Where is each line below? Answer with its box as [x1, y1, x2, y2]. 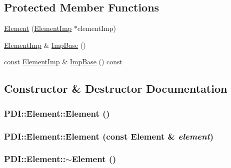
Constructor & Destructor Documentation [4, 81, 227, 96]
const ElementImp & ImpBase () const [4, 56, 123, 67]
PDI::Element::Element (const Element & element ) [4, 130, 214, 142]
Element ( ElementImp [4, 23, 72, 33]
